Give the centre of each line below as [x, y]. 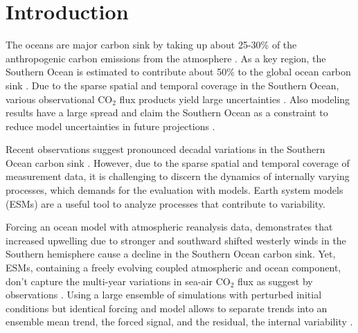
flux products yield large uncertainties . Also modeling [235, 99]
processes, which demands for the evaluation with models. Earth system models [174, 190]
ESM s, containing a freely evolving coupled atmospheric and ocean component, [173, 268]
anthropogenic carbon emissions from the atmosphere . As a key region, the [166, 58]
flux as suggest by [275, 281]
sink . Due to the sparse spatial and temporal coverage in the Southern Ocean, [172, 85]
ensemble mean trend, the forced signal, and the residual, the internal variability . [179, 322]
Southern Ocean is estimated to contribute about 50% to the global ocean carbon [178, 72]
